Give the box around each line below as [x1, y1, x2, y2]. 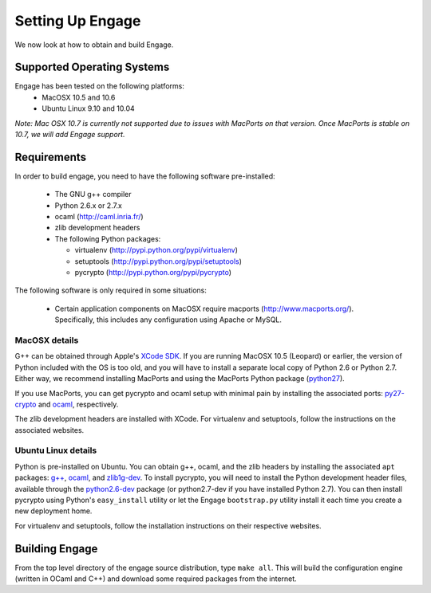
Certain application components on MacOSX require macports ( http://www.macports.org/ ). [54, 304, 354, 313]
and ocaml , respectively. [38, 399, 119, 409]
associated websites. [14, 425, 85, 434]
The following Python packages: [54, 234, 161, 243]
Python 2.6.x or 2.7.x [54, 200, 123, 210]
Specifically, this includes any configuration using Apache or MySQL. [54, 315, 283, 324]
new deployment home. [14, 506, 93, 516]
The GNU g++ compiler [54, 190, 132, 199]
